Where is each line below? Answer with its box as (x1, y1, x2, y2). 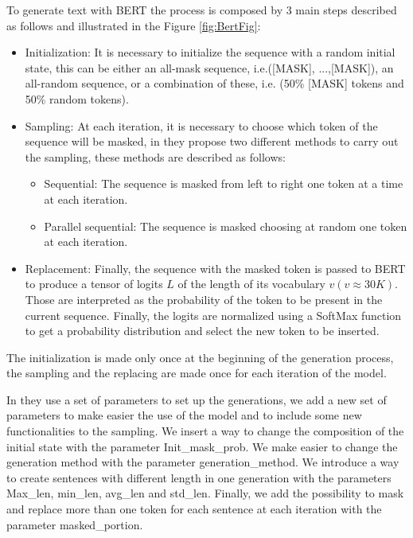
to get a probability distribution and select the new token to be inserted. (25, 322, 380, 339)
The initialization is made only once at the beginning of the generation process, (6, 349, 394, 365)
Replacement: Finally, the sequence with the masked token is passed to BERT (25, 259, 406, 276)
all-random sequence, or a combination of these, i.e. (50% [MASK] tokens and (25, 75, 404, 92)
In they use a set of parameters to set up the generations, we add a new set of (6, 391, 387, 407)
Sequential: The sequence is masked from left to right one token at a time (44, 175, 403, 192)
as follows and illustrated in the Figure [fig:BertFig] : (6, 17, 261, 33)
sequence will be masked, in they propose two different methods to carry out (25, 133, 399, 150)
